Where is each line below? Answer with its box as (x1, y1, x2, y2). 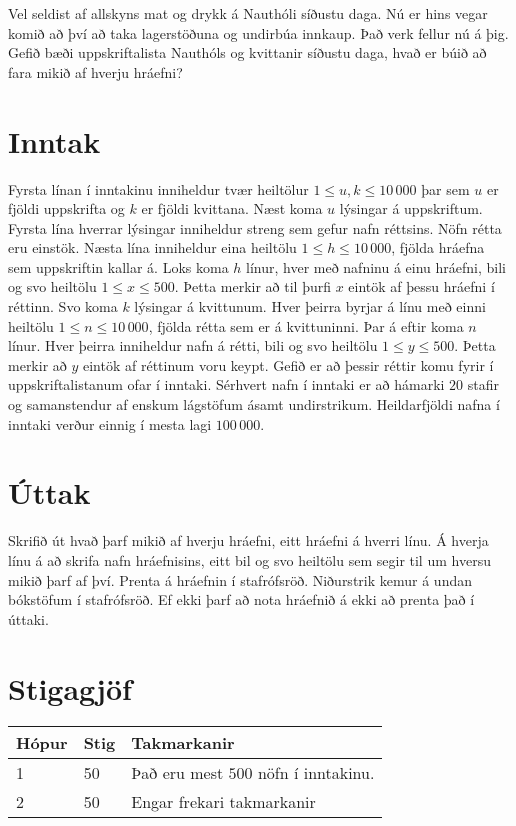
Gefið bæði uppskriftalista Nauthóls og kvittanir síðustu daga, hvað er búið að (8, 42, 487, 63)
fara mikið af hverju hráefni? (8, 61, 183, 82)
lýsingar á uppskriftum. (339, 198, 483, 219)
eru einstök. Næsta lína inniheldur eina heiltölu (8, 237, 297, 258)
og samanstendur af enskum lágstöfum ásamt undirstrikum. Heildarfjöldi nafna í (8, 394, 500, 415)
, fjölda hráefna (391, 237, 485, 258)
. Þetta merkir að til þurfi (174, 276, 332, 297)
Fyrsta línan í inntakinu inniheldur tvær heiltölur (8, 178, 309, 199)
